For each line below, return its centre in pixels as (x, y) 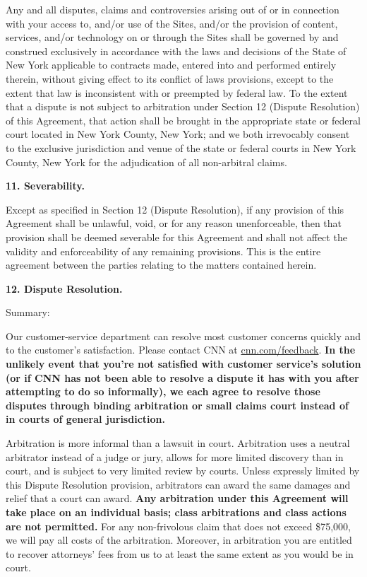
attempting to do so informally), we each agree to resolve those (163, 391)
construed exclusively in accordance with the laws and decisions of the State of (176, 51)
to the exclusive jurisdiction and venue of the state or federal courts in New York (181, 147)
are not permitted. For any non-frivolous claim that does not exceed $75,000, (179, 526)
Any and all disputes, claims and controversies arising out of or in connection (173, 9)
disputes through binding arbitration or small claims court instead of (177, 405)
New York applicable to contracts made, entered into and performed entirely (171, 65)
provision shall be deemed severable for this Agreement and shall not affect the (176, 237)
